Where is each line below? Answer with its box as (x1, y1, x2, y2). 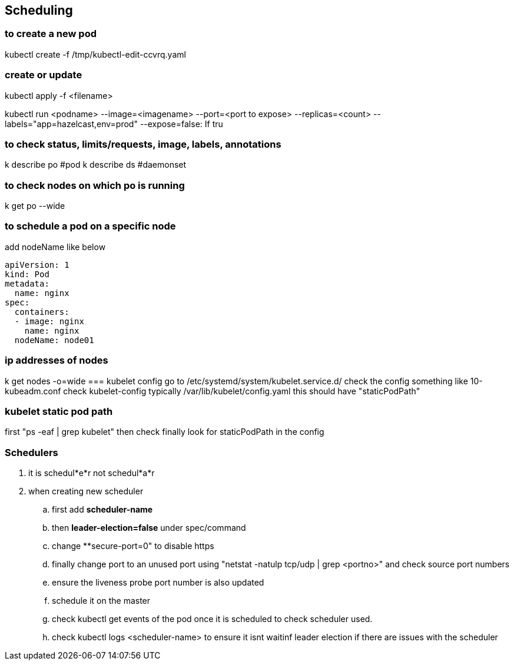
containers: (14, 307, 69, 317)
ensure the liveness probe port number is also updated (52, 577, 264, 588)
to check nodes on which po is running (5, 179, 185, 191)
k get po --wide (5, 201, 65, 211)
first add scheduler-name (52, 504, 153, 515)
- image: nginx (14, 316, 84, 326)
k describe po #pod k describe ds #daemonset (5, 159, 187, 170)
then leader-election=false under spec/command (52, 523, 246, 533)
